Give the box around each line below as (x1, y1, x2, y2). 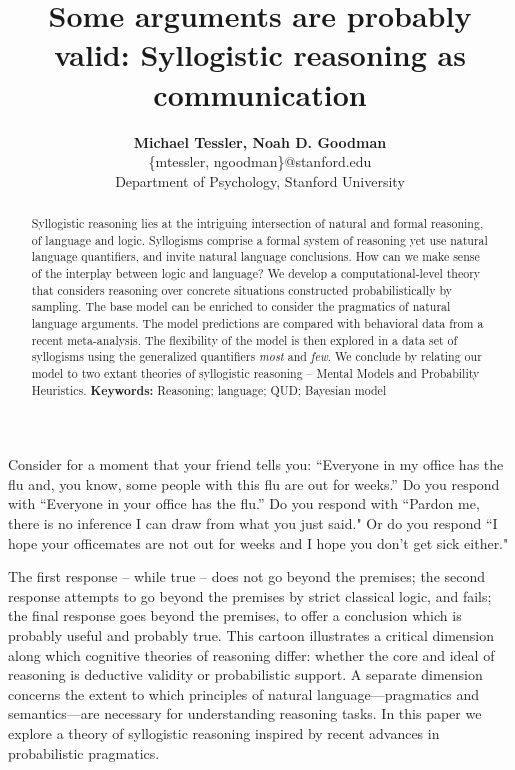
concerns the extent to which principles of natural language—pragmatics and (8, 683, 479, 704)
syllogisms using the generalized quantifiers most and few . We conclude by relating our (31, 348, 482, 365)
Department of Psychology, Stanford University (115, 170, 405, 191)
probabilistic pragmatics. (8, 742, 160, 763)
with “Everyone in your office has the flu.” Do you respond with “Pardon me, (8, 493, 480, 514)
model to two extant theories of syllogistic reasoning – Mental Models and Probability (31, 364, 480, 381)
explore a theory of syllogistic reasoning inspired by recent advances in (8, 723, 440, 744)
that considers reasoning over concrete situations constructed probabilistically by (31, 281, 452, 298)
